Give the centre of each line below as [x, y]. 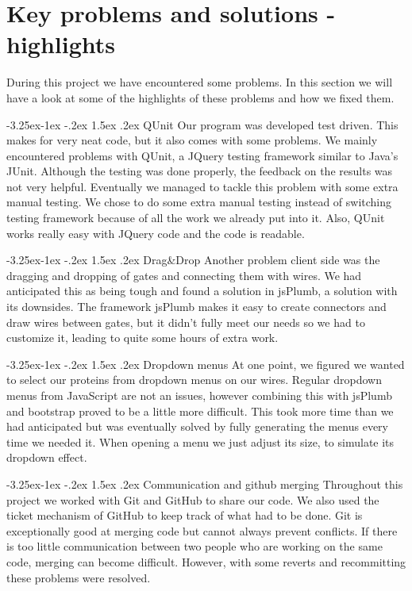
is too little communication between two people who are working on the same [194, 546]
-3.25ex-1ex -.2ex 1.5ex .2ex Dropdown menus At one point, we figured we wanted [206, 364]
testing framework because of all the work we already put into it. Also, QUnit [196, 218]
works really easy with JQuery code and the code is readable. [156, 233]
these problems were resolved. [79, 577]
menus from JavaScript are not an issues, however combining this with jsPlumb [199, 395]
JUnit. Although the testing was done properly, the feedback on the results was [200, 171]
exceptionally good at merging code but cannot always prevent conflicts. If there [202, 530]
